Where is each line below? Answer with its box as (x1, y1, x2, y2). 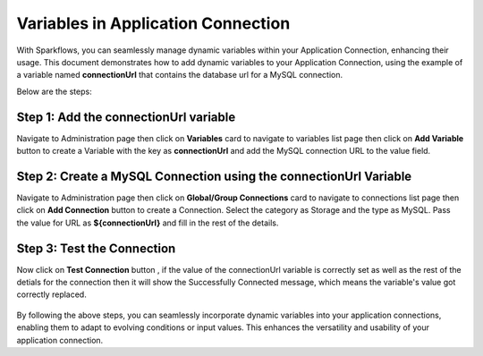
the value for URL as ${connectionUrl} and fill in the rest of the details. (16, 217, 279, 228)
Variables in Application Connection (16, 13, 291, 33)
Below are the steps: (16, 86, 93, 97)
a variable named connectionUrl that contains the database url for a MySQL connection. (16, 70, 343, 81)
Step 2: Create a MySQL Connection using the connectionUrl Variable (16, 168, 412, 183)
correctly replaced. (16, 289, 87, 300)
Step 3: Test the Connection (16, 241, 176, 256)
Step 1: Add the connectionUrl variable (16, 109, 236, 124)
